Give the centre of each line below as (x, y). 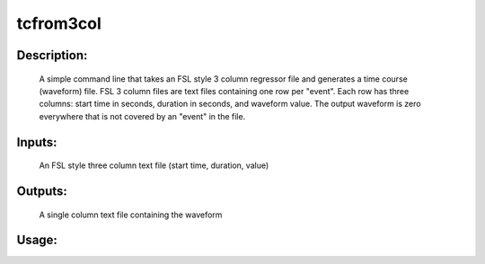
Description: (52, 55)
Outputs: (42, 191)
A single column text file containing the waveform (131, 215)
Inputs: (37, 142)
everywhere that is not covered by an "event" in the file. (142, 116)
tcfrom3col (59, 23)
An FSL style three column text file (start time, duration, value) (154, 165)
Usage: (37, 240)
